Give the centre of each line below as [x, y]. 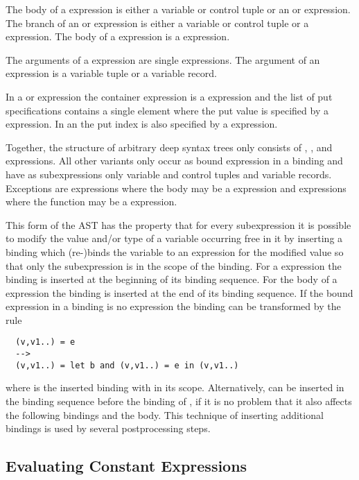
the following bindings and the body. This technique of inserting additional [165, 414]
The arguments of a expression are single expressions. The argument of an [163, 59]
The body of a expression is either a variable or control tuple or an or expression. [178, 9]
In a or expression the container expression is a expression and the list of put [169, 96]
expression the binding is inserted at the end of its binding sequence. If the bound [179, 292]
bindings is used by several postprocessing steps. [108, 428]
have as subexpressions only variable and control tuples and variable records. [169, 174]
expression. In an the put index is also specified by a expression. [142, 124]
